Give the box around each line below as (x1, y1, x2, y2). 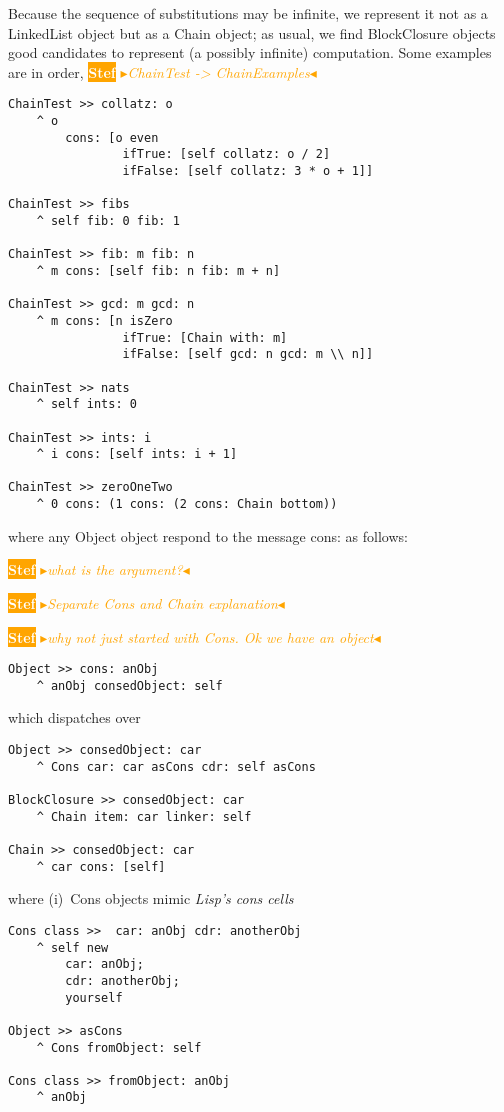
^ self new (36, 940, 109, 955)
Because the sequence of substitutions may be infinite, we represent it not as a (8, 3, 488, 23)
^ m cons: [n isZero (36, 313, 173, 328)
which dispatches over (8, 707, 141, 728)
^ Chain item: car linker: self (36, 809, 252, 824)
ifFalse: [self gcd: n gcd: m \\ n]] (122, 347, 374, 362)
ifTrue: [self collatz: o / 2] (122, 147, 331, 162)
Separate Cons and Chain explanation (47, 592, 278, 613)
